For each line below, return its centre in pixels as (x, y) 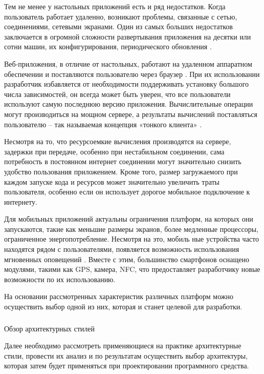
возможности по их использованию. (60, 279)
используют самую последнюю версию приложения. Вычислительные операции (129, 104)
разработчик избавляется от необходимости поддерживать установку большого (127, 84)
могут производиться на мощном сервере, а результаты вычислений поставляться (131, 114)
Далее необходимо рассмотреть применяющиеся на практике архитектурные (123, 346)
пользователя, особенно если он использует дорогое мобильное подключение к (127, 192)
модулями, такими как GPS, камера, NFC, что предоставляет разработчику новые (132, 269)
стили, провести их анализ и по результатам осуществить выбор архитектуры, (126, 355)
